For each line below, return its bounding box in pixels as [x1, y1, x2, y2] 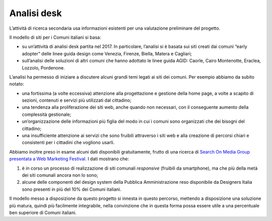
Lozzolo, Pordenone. [22, 64, 65, 70]
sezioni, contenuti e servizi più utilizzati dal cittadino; [22, 97, 132, 103]
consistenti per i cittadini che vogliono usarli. [22, 139, 115, 145]
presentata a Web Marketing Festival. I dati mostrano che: [9, 156, 129, 162]
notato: [9, 81, 25, 87]
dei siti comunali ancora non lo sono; [22, 172, 98, 178]
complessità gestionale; [22, 111, 72, 117]
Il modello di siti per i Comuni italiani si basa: [9, 34, 101, 40]
